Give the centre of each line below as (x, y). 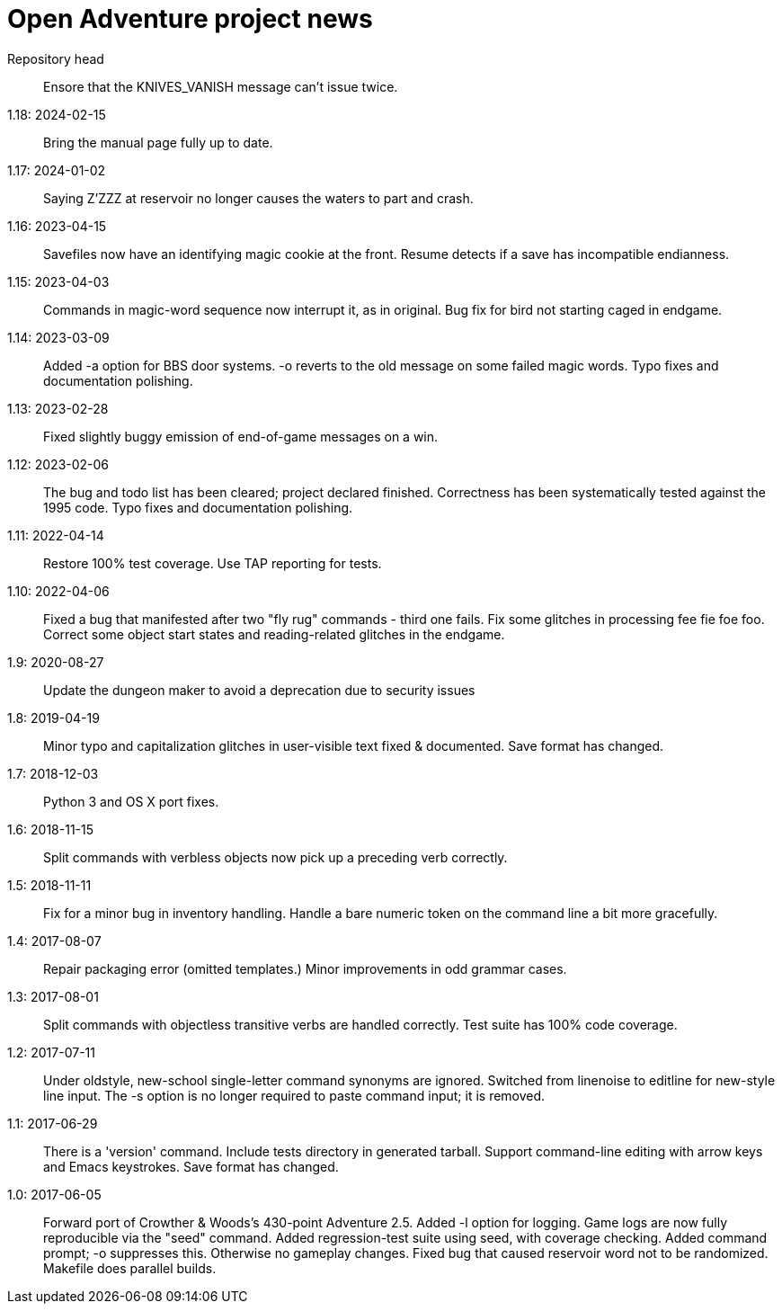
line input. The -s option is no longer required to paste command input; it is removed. (294, 1095)
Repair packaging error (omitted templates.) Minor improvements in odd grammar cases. (305, 968)
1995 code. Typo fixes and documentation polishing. (198, 507)
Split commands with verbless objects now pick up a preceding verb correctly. (275, 857)
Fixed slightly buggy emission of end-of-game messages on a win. (241, 436)
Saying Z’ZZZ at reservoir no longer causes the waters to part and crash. (258, 198)
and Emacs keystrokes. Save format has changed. (191, 1166)
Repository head (56, 58)
